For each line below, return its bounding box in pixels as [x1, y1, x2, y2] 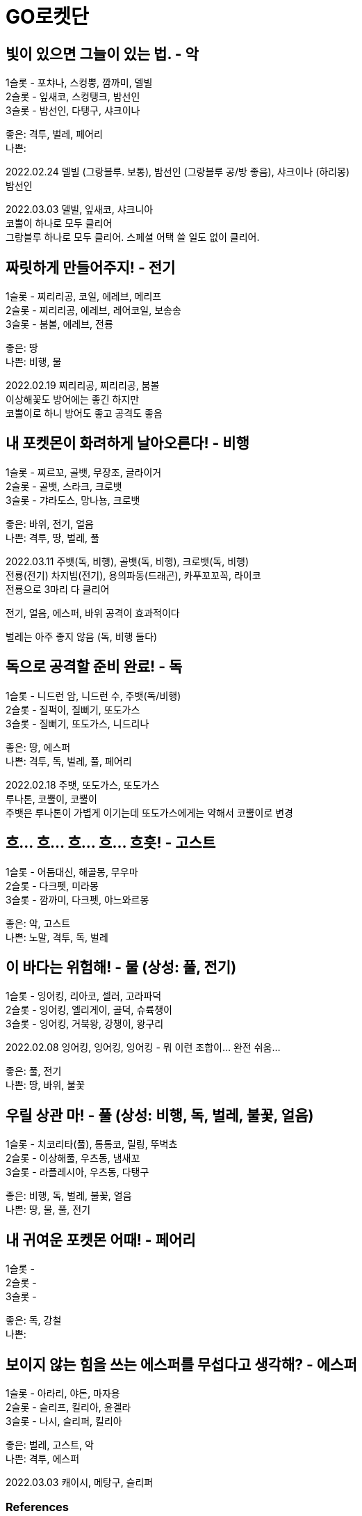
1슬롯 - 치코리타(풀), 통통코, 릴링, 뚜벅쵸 [6, 1138, 178, 1151]
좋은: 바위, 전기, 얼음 [6, 517, 94, 530]
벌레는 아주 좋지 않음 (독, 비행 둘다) [6, 630, 158, 642]
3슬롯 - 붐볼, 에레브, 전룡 [6, 318, 113, 331]
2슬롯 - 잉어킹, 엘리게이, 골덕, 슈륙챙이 [6, 1004, 172, 1016]
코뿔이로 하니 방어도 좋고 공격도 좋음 [6, 407, 163, 420]
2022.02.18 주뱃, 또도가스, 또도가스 [6, 778, 160, 791]
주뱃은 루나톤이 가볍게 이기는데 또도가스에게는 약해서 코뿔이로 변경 [6, 806, 293, 819]
